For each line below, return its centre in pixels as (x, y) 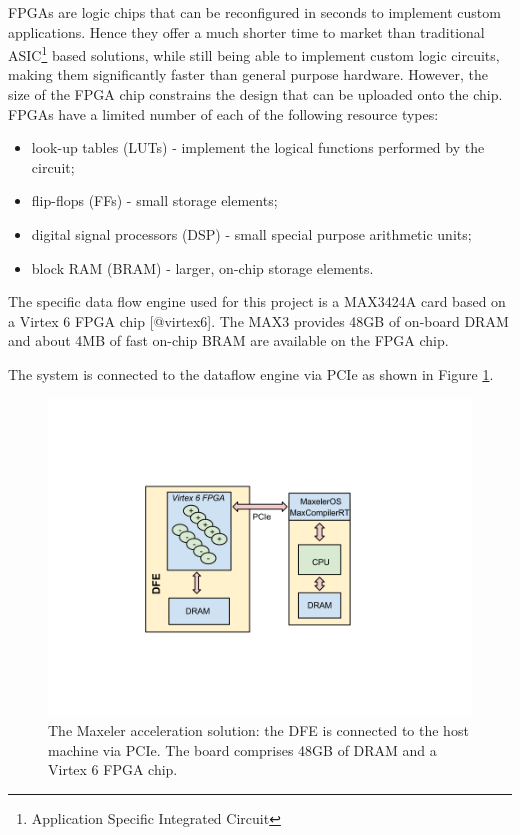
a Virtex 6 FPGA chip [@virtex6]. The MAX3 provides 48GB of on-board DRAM (258, 320)
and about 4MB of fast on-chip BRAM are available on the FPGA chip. (228, 340)
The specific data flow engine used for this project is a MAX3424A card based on (257, 301)
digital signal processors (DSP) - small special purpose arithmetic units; (251, 234)
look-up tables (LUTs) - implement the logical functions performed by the (258, 147)
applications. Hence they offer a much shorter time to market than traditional (246, 31)
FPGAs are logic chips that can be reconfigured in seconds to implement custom (254, 12)
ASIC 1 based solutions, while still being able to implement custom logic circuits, (254, 53)
